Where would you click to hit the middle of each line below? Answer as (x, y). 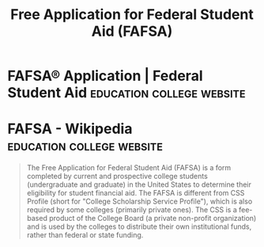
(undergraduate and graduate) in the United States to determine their (139, 184)
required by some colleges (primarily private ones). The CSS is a (132, 210)
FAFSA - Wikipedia (70, 129)
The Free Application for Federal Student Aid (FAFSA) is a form (129, 168)
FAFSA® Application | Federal (105, 76)
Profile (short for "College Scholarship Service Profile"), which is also (140, 201)
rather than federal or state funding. (85, 235)
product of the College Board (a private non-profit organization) (153, 218)
